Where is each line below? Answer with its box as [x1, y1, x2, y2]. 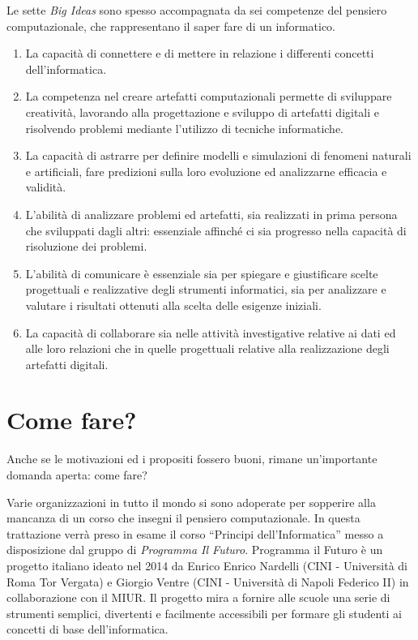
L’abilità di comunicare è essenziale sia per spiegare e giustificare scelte [25, 264, 378, 281]
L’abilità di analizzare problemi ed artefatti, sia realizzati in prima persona [25, 205, 398, 222]
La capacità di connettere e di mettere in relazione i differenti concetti [25, 45, 374, 62]
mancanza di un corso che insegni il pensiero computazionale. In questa [6, 509, 360, 526]
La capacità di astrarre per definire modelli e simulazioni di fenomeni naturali [25, 147, 412, 164]
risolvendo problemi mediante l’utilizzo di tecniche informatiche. [25, 119, 344, 136]
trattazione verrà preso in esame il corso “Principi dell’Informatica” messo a [6, 525, 384, 542]
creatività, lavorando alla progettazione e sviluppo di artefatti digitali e [25, 103, 380, 120]
